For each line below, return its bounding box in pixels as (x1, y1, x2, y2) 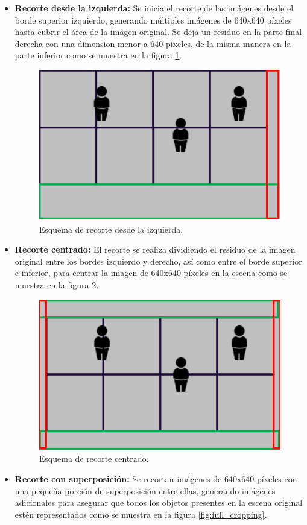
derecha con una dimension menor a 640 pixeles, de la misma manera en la (14, 37, 291, 49)
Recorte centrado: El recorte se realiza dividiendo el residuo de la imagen (14, 243, 296, 256)
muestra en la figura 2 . (14, 278, 99, 291)
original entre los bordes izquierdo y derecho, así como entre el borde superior (14, 254, 302, 267)
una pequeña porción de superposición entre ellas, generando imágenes (14, 484, 276, 497)
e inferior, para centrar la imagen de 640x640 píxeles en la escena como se (14, 266, 288, 279)
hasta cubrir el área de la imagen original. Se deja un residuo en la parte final (14, 25, 302, 38)
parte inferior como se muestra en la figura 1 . (14, 49, 182, 61)
